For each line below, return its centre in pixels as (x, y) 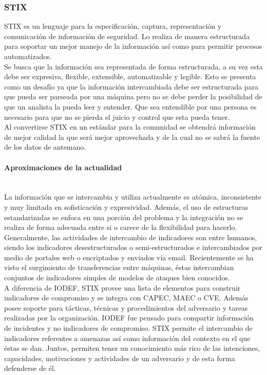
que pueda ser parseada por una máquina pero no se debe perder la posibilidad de (133, 96)
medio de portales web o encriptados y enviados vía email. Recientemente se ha (129, 257)
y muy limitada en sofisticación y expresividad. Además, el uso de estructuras (126, 207)
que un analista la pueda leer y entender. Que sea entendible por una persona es (130, 106)
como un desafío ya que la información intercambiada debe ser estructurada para (131, 86)
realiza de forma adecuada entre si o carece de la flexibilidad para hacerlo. (121, 227)
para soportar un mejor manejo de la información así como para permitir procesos (133, 46)
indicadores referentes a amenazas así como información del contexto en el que (127, 338)
